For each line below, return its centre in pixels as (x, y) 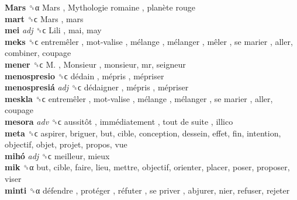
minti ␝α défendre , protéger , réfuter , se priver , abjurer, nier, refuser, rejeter (147, 190)
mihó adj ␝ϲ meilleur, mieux (57, 155)
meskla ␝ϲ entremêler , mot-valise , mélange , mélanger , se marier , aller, (139, 98)
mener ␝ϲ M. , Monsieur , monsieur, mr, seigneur (95, 64)
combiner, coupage (38, 53)
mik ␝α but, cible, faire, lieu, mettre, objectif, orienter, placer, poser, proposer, (147, 167)
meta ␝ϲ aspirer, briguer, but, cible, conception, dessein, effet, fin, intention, (143, 133)
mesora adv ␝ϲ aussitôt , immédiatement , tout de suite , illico (119, 121)
